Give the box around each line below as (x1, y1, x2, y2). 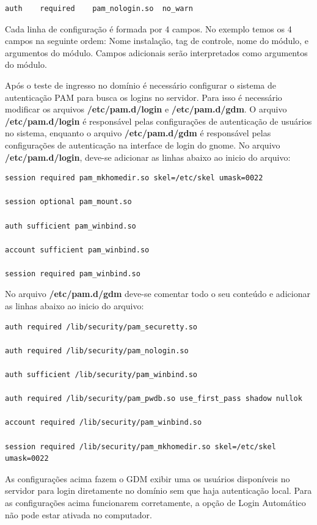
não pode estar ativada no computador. (5, 508, 152, 521)
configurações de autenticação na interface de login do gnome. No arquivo (5, 138, 280, 151)
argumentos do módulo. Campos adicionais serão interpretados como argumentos (5, 46, 308, 59)
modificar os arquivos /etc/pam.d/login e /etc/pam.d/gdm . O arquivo (5, 103, 287, 116)
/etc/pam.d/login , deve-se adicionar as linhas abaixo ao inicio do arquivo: (5, 150, 291, 163)
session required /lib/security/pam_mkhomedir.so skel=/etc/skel (5, 442, 276, 451)
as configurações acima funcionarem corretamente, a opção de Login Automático (5, 496, 306, 508)
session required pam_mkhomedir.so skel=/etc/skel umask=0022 (5, 174, 263, 183)
